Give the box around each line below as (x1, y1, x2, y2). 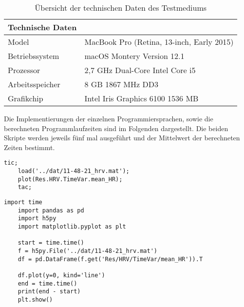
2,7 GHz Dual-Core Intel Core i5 (84, 64, 196, 76)
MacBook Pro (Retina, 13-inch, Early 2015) (84, 36, 234, 47)
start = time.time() (18, 239, 84, 247)
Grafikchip (8, 93, 43, 104)
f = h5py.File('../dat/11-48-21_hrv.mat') (18, 247, 157, 254)
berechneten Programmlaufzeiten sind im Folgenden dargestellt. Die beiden (4, 123, 228, 133)
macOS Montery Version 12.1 (84, 50, 185, 61)
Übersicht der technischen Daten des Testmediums (35, 2, 207, 13)
